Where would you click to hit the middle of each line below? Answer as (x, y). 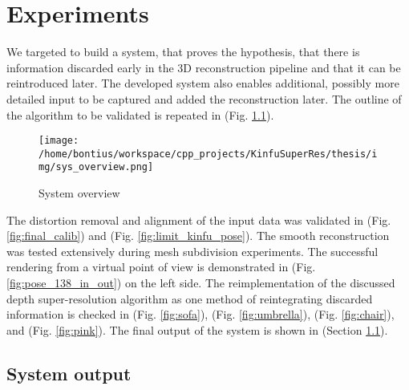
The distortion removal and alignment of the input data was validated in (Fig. (199, 219)
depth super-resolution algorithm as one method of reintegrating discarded (190, 298)
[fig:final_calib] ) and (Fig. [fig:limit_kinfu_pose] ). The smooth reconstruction (198, 236)
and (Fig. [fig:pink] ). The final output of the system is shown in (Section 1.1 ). (197, 329)
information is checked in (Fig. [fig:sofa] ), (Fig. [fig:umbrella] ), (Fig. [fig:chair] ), (200, 314)
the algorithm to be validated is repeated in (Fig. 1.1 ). (140, 114)
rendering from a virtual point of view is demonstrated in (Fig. (161, 267)
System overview (79, 193)
